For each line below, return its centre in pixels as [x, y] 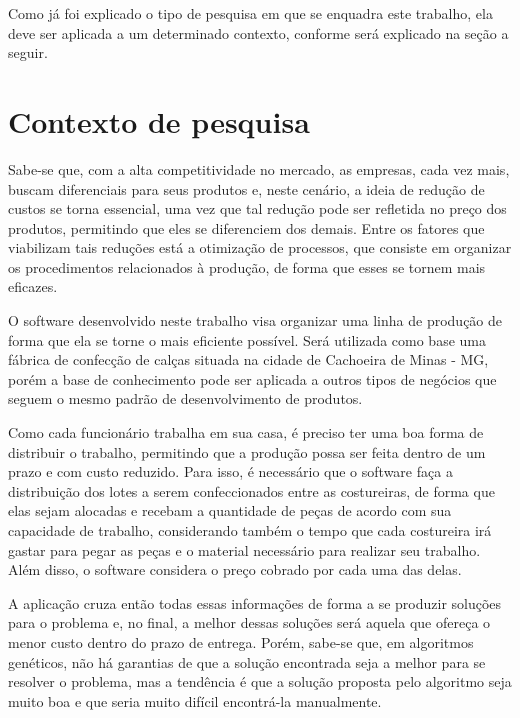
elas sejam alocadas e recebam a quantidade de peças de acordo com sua [230, 510]
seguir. [28, 52]
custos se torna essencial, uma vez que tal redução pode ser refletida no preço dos [257, 208]
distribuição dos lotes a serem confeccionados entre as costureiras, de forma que [251, 490]
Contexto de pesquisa [159, 120]
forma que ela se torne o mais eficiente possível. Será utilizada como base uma [247, 339]
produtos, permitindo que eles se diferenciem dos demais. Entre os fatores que [246, 227]
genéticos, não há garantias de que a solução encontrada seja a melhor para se [247, 661]
